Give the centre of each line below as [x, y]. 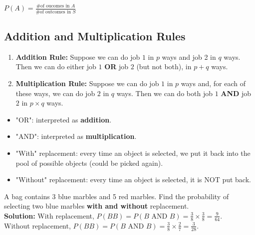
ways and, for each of [213, 83]
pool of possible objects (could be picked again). [89, 163]
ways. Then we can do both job [164, 93]
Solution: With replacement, [49, 215]
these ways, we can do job [55, 93]
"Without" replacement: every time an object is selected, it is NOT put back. [133, 179]
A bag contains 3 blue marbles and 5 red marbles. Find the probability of [117, 196]
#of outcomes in [53, 12]
